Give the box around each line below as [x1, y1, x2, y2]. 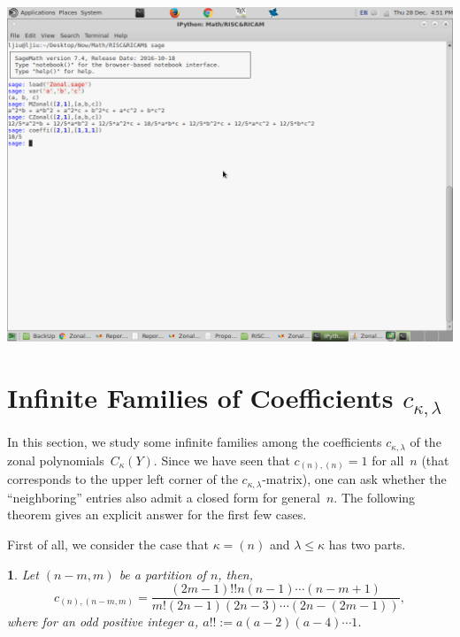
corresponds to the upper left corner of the [7, 470, 238, 488]
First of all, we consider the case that [7, 535, 209, 554]
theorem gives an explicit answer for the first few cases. [7, 505, 307, 524]
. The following [333, 487, 416, 506]
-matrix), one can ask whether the [262, 470, 447, 488]
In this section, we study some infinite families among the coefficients [7, 433, 382, 451]
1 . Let [7, 564, 39, 583]
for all [372, 450, 404, 469]
